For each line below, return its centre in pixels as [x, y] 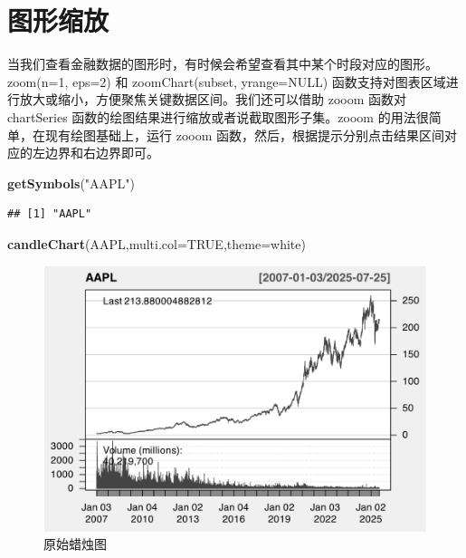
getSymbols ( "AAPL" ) [71, 183]
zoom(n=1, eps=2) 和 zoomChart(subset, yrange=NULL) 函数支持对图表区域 [227, 81]
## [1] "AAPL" [50, 214]
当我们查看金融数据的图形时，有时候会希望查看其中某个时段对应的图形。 [223, 64]
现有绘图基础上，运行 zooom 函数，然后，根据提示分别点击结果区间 [244, 135]
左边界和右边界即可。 [95, 153]
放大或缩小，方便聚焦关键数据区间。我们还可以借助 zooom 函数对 [213, 99]
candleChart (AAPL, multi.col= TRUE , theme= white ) [157, 243]
